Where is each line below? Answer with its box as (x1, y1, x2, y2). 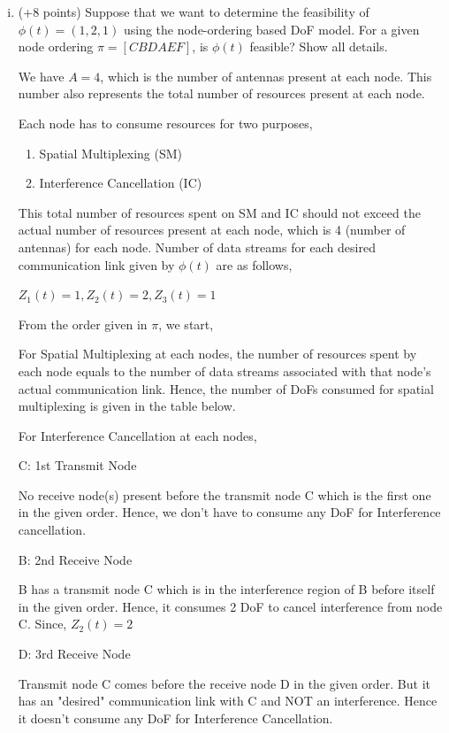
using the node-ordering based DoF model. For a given (123, 19, 420, 38)
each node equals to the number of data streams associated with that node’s (18, 361, 431, 380)
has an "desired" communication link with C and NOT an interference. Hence (18, 691, 438, 710)
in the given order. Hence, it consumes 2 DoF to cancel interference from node (18, 597, 443, 615)
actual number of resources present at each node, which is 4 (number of (18, 220, 406, 239)
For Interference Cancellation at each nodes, (18, 426, 257, 444)
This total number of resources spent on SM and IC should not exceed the (18, 203, 421, 221)
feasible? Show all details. (249, 37, 388, 56)
